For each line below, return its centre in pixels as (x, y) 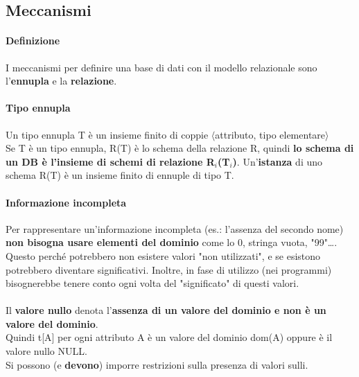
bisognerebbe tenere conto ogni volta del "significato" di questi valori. (152, 283)
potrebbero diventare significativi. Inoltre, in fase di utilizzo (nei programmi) (169, 269)
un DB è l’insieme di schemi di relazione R (110, 161)
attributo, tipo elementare (270, 134)
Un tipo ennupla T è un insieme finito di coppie (107, 134)
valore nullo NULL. (46, 351)
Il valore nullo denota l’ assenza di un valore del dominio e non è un (166, 310)
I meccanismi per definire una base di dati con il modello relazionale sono (161, 67)
